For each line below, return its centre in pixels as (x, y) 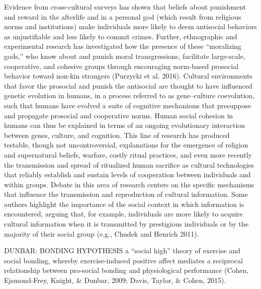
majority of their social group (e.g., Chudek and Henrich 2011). (102, 233)
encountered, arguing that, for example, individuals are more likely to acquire (123, 214)
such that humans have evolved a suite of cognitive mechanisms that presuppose (128, 105)
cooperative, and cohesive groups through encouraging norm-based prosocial (121, 66)
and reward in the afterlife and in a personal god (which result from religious (123, 16)
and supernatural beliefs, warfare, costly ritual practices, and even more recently (128, 154)
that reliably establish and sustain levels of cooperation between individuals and (127, 174)
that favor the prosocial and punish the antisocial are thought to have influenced (128, 85)
